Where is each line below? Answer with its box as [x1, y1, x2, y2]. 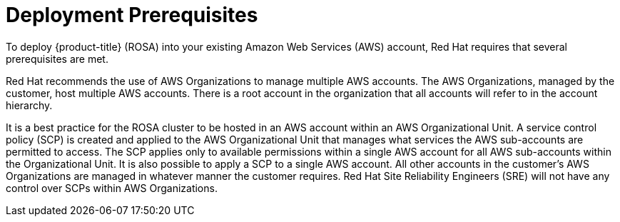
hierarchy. [6, 99, 53, 111]
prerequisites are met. [6, 52, 108, 65]
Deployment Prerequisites [6, 3, 258, 27]
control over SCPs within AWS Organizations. [6, 181, 218, 194]
